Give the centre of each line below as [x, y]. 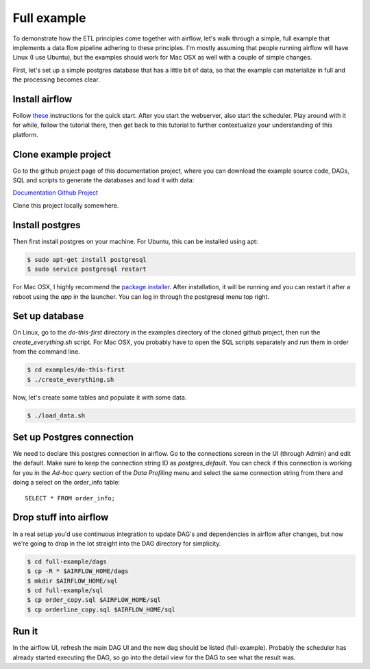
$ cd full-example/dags [67, 561]
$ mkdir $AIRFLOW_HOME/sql [72, 581]
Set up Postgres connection [73, 437]
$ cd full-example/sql [65, 591]
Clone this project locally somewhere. [66, 205]
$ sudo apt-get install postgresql [87, 259]
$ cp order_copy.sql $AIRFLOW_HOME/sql [94, 600]
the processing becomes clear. [56, 80]
